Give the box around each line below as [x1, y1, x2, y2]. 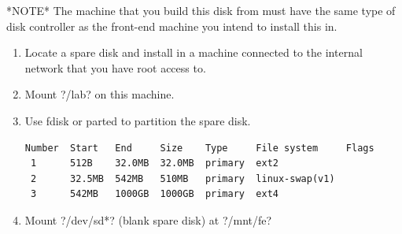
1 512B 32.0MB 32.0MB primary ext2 [30, 158, 278, 169]
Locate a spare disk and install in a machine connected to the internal [24, 44, 363, 61]
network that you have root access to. [24, 59, 206, 76]
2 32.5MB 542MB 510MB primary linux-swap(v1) [30, 173, 335, 184]
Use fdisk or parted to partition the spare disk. [24, 112, 251, 128]
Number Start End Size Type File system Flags [24, 142, 374, 154]
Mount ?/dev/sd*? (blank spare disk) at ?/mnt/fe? [24, 211, 272, 228]
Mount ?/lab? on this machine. [24, 86, 175, 102]
